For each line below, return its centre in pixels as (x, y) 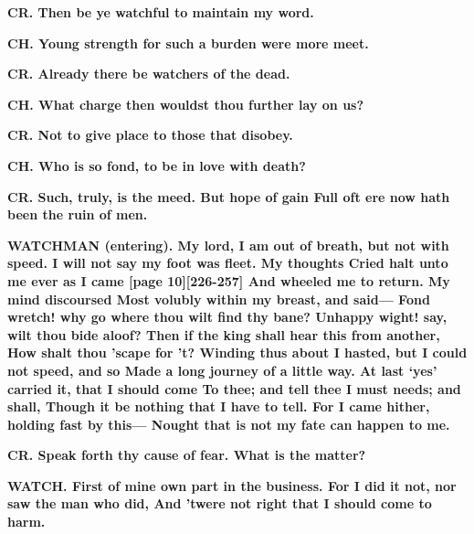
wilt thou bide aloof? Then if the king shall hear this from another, (224, 334)
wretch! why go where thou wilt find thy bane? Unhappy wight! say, (227, 317)
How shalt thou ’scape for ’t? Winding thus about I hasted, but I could (237, 352)
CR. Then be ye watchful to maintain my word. (161, 12)
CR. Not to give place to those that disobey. (150, 135)
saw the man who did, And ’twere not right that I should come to (220, 503)
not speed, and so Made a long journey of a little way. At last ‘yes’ (222, 370)
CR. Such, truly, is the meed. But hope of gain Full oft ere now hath (229, 196)
